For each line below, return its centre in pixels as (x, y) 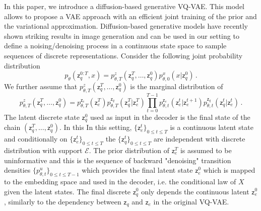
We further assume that (41, 86)
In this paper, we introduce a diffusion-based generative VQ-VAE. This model (124, 6)
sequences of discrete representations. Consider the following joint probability (123, 55)
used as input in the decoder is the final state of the (170, 117)
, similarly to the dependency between (63, 201)
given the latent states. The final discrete (68, 191)
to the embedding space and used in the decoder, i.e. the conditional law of (120, 181)
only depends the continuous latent (195, 191)
